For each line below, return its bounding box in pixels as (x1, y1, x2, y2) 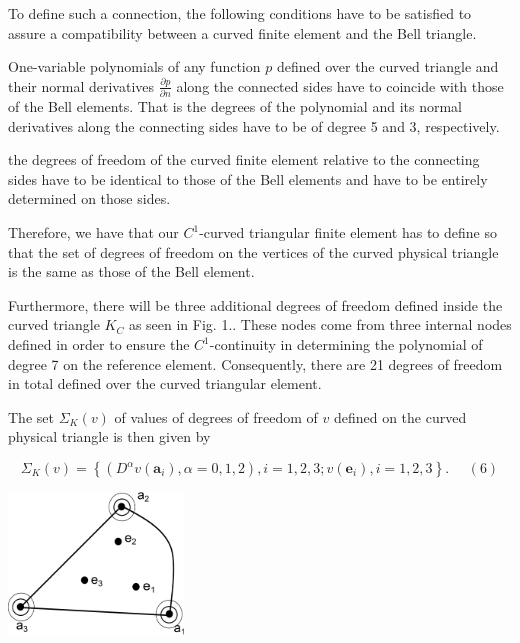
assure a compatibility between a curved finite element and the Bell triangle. (8, 22, 477, 43)
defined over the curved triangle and (276, 56, 499, 77)
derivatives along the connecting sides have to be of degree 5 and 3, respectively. (8, 115, 500, 136)
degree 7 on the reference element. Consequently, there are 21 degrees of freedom (8, 353, 503, 374)
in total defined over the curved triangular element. (8, 373, 322, 394)
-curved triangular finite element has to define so (199, 222, 497, 243)
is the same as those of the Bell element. (8, 261, 255, 282)
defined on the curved (333, 406, 467, 427)
